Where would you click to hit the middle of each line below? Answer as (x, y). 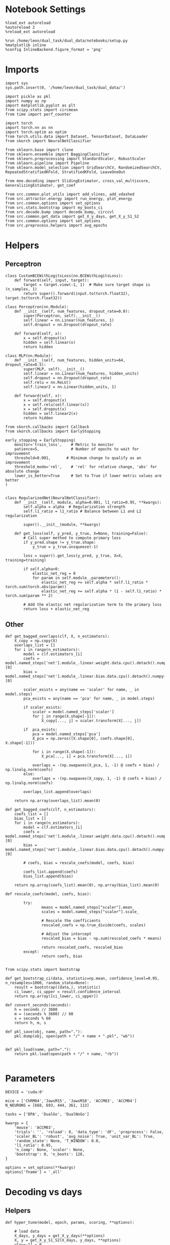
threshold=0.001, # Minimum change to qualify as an (78, 458)
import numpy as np (26, 101)
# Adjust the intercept (67, 934)
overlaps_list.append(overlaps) (58, 792)
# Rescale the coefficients (71, 921)
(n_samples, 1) (21, 289)
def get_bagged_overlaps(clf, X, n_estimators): (57, 636)
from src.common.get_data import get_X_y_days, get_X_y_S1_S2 (72, 216)
